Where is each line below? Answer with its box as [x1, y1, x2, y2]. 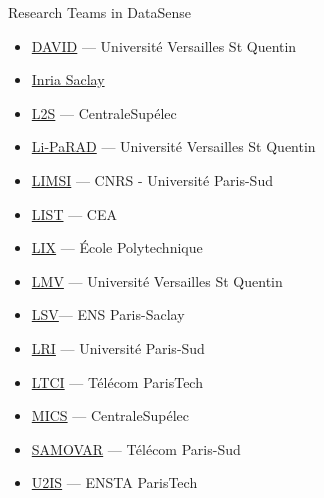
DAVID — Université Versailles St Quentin [31, 35, 297, 56]
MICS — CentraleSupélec [31, 405, 189, 426]
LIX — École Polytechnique [31, 237, 203, 258]
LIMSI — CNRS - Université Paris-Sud [31, 169, 273, 190]
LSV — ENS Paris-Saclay [31, 304, 185, 325]
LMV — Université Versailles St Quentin [31, 270, 283, 291]
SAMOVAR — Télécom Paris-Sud [31, 438, 241, 459]
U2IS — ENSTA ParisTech [31, 472, 198, 493]
